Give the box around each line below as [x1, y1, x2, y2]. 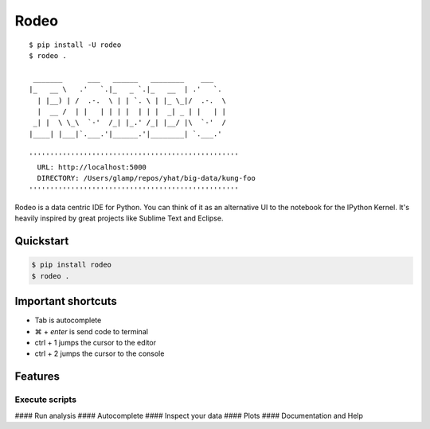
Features [14, 370, 60, 384]
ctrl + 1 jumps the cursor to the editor [34, 338, 157, 348]
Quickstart [14, 235, 69, 248]
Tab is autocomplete [34, 315, 102, 326]
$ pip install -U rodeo [29, 40, 122, 49]
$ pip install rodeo [31, 260, 111, 270]
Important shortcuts [14, 294, 117, 308]
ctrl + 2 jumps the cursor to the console [34, 349, 165, 358]
